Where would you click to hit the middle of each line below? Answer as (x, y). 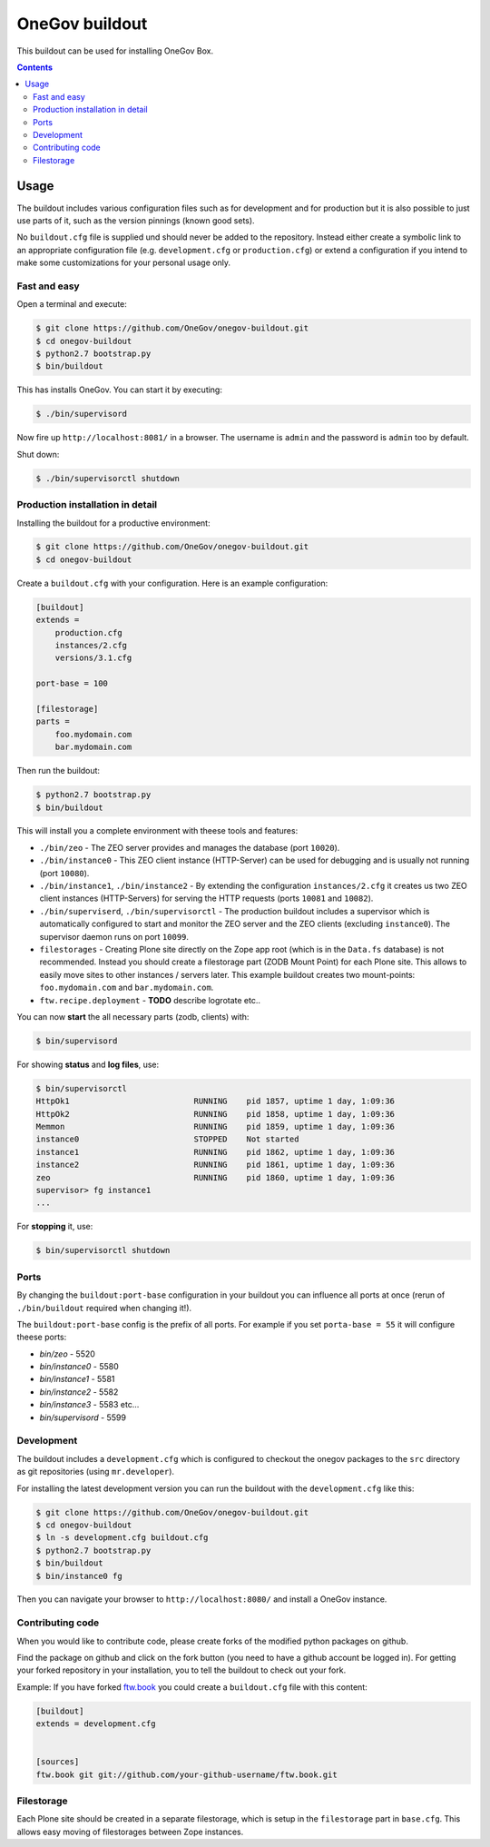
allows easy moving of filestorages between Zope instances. (130, 1832)
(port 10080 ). (64, 873)
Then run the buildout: (58, 771)
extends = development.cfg (96, 1724)
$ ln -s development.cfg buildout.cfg (122, 1538)
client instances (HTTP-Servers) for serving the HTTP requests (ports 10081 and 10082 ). (206, 898)
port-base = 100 (72, 684)
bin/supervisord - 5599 (83, 1417)
